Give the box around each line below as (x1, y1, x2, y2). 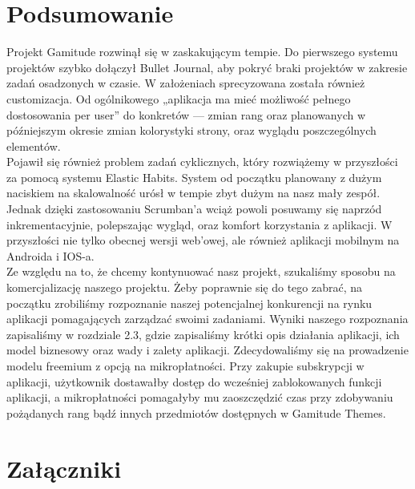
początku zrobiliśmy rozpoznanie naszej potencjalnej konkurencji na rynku (6, 294, 373, 311)
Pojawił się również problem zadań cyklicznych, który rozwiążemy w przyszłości (6, 153, 398, 170)
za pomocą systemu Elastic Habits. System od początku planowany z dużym (6, 168, 382, 185)
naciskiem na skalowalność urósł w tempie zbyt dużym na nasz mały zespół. (6, 184, 381, 201)
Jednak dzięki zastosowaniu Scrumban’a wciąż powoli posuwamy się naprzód (6, 200, 382, 217)
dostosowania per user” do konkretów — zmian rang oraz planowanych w (6, 106, 366, 123)
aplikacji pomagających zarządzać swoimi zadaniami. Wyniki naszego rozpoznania (6, 310, 409, 327)
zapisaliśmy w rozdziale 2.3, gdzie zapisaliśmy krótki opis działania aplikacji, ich (6, 325, 400, 342)
